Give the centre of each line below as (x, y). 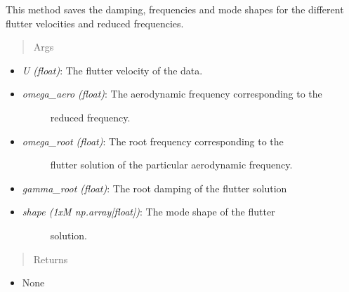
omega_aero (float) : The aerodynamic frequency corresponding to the (172, 94)
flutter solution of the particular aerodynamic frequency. (171, 165)
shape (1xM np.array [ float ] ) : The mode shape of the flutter (149, 212)
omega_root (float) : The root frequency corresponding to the (153, 141)
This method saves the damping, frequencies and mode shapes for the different (175, 9)
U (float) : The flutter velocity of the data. (112, 70)
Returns (51, 259)
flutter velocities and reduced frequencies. (95, 23)
